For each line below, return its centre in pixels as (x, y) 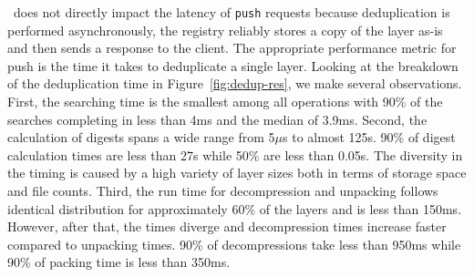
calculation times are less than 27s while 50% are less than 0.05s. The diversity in (235, 154)
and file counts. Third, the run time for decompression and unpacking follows (223, 190)
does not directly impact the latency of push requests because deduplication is (232, 12)
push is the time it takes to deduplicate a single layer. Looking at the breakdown (233, 65)
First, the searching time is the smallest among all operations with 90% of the (225, 102)
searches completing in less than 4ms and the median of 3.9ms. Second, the (217, 119)
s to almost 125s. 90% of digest (369, 137)
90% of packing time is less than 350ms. (119, 262)
